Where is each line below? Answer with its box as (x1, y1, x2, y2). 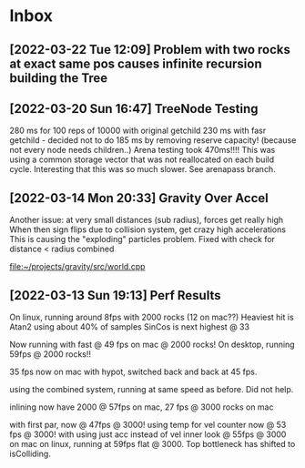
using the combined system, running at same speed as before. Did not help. (9, 384, 294, 395)
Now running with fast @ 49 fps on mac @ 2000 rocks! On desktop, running (9, 339, 295, 351)
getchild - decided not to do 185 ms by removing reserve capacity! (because (9, 135, 297, 146)
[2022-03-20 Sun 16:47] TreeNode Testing (9, 101, 259, 117)
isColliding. (9, 448, 52, 460)
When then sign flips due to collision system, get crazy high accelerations (9, 224, 287, 235)
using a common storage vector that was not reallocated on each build (9, 154, 275, 165)
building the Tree (9, 70, 108, 86)
